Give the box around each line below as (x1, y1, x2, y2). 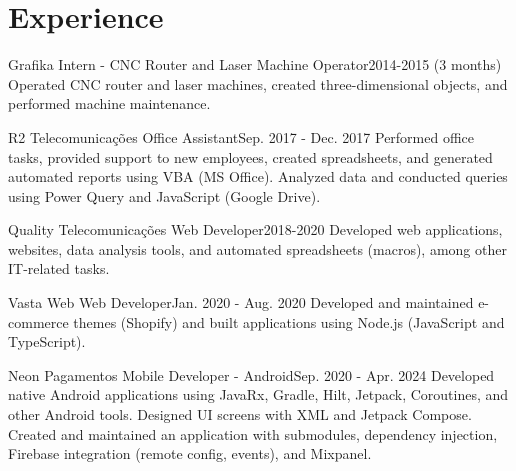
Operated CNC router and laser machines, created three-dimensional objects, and (8, 73, 508, 94)
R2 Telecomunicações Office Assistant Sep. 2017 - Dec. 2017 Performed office (8, 126, 475, 147)
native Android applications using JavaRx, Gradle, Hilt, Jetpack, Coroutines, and (8, 384, 509, 405)
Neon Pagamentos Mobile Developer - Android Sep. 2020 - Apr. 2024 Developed (8, 364, 495, 385)
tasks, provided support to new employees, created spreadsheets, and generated (8, 146, 493, 167)
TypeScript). (8, 331, 86, 352)
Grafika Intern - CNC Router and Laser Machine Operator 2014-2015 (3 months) (8, 54, 502, 75)
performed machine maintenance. (8, 93, 211, 114)
